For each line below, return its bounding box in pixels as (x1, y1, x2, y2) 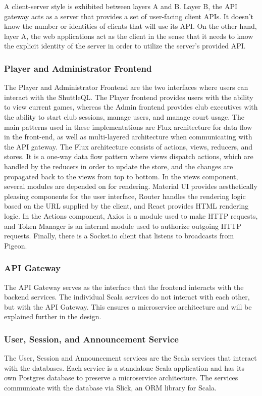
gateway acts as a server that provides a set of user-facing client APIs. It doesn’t (4, 11, 254, 21)
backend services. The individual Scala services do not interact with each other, (4, 291, 250, 302)
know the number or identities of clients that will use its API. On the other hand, (4, 21, 257, 31)
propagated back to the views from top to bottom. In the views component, (4, 171, 238, 181)
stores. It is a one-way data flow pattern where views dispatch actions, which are (4, 151, 253, 162)
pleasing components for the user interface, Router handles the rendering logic (4, 190, 246, 201)
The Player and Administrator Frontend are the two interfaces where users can (4, 82, 248, 92)
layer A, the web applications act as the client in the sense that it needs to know (4, 30, 253, 41)
